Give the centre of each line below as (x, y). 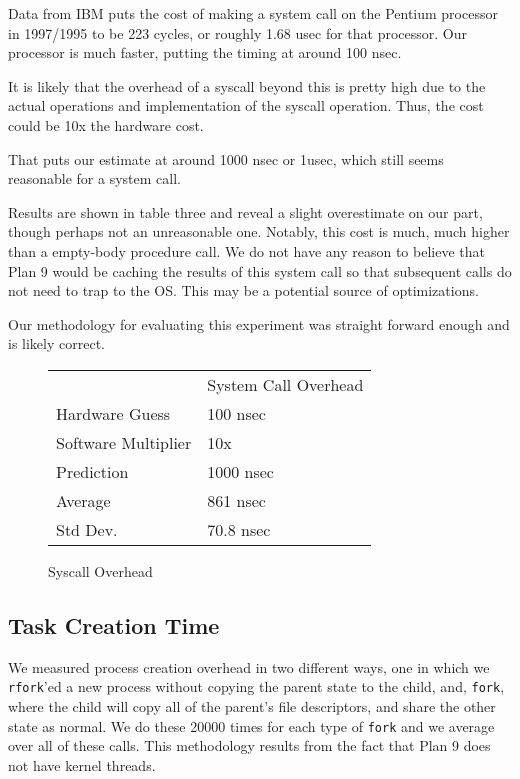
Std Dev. (87, 529)
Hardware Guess (113, 413)
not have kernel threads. (82, 764)
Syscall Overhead (100, 570)
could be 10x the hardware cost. (106, 124)
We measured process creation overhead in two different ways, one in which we (249, 666)
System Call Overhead (285, 384)
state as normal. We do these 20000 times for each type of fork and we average (251, 725)
